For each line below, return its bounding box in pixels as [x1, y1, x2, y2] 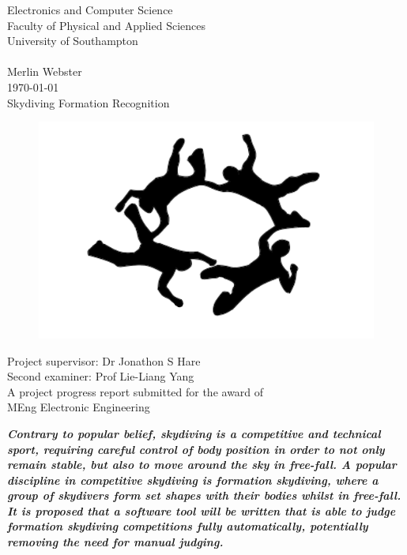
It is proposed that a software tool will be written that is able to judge [7, 502, 396, 519]
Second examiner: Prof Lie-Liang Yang [7, 368, 194, 384]
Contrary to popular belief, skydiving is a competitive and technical [7, 425, 381, 441]
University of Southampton [7, 32, 138, 49]
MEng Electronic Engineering [7, 399, 150, 415]
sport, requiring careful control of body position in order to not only [7, 441, 385, 457]
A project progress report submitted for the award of [7, 383, 264, 399]
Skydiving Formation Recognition [7, 94, 170, 111]
